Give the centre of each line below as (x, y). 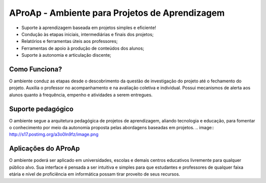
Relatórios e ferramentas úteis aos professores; (69, 41)
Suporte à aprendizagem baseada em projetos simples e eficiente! (89, 28)
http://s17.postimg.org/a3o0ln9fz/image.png (54, 134)
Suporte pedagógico (41, 109)
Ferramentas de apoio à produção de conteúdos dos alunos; (83, 48)
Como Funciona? (36, 69)
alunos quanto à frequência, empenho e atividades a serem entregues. (81, 95)
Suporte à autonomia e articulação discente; (66, 55)
